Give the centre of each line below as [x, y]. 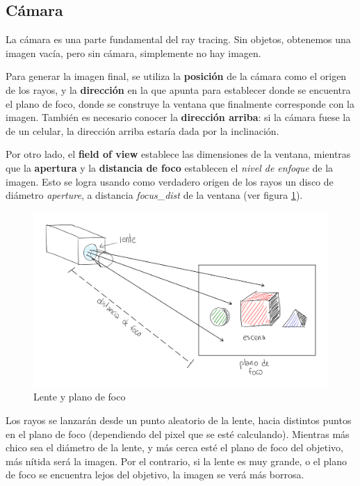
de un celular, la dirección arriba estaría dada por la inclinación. [142, 130]
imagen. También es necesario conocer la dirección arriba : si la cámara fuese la [178, 117]
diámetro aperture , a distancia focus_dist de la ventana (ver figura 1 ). [154, 195]
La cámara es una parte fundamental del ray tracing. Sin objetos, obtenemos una [178, 39]
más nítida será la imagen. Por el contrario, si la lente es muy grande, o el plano [177, 461]
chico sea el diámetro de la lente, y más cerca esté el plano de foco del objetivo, [174, 447]
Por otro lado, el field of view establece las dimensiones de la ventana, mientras [178, 154]
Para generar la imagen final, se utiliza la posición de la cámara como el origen [176, 76]
